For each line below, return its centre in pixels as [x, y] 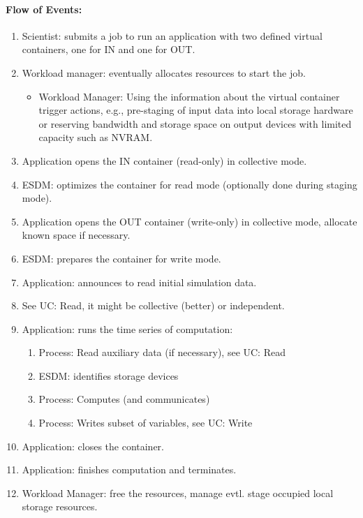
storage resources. [60, 506]
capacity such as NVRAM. [96, 137]
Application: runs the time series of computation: [127, 328]
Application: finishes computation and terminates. [129, 469]
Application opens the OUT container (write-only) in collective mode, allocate [190, 221]
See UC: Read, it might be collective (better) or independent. [153, 305]
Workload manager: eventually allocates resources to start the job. [164, 72]
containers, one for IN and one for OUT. [109, 49]
